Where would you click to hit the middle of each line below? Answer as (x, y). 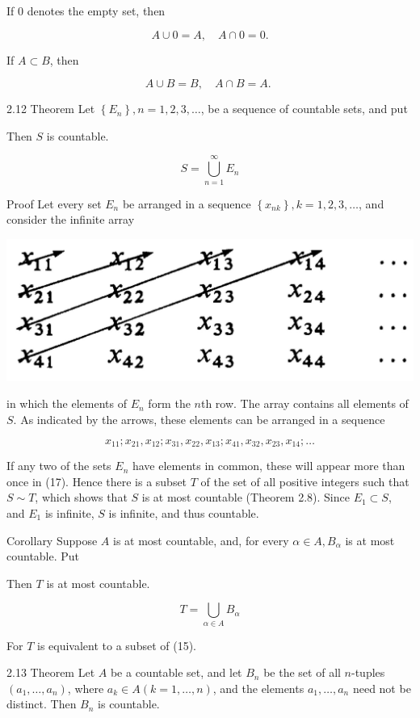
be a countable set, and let (176, 672)
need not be (382, 688)
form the (169, 403)
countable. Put (43, 556)
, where (86, 688)
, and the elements (258, 688)
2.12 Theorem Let (51, 109)
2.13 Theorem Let (51, 672)
